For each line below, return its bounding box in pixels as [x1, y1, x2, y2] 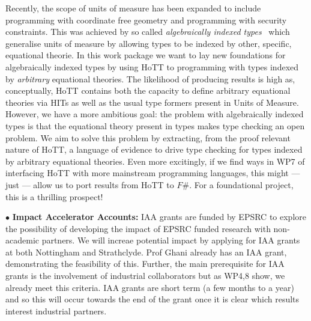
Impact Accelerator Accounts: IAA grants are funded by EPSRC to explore [12, 210, 306, 223]
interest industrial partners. [5, 304, 107, 317]
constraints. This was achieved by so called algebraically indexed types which [5, 25, 290, 38]
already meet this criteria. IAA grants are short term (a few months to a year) [5, 281, 294, 293]
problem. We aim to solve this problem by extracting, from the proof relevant [5, 131, 291, 144]
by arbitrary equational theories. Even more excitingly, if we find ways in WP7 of [5, 154, 305, 167]
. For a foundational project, [189, 178, 294, 191]
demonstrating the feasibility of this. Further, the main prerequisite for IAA [5, 257, 285, 270]
